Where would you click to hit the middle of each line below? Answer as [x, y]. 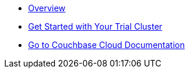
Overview [47, 8]
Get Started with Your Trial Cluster [95, 26]
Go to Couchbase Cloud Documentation [107, 45]
